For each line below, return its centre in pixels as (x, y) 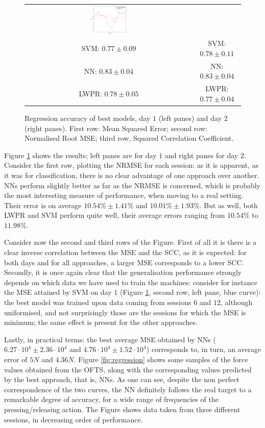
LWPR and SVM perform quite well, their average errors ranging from (115, 215)
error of (16, 359)
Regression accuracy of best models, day (88, 118)
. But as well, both (228, 205)
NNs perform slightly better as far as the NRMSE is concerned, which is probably (132, 185)
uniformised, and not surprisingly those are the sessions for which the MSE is (125, 312)
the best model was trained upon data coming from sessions (98, 302)
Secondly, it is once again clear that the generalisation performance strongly (123, 272)
